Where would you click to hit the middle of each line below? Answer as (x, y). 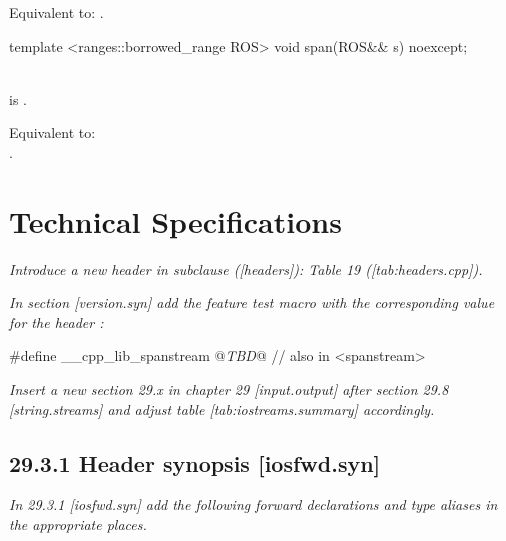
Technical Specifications (175, 220)
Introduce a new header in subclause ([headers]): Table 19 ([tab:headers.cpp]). (246, 268)
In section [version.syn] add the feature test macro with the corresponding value (252, 302)
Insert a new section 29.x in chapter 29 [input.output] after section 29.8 (229, 389)
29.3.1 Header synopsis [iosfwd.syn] (195, 462)
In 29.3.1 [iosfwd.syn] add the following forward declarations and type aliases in (253, 504)
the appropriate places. (78, 524)
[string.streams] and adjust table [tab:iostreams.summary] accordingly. (222, 408)
